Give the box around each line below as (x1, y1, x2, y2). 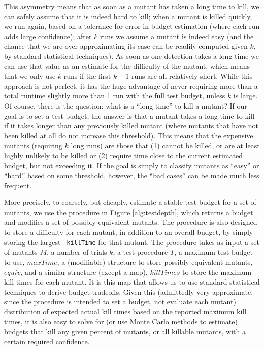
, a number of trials (47, 247, 107, 257)
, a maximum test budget (174, 247, 253, 257)
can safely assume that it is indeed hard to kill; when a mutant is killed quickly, (4, 11, 252, 21)
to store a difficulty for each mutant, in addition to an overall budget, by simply (4, 227, 253, 237)
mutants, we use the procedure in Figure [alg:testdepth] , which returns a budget (4, 206, 253, 217)
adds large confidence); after (4, 30, 92, 41)
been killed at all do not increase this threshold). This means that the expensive (4, 130, 253, 141)
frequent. (4, 180, 32, 190)
